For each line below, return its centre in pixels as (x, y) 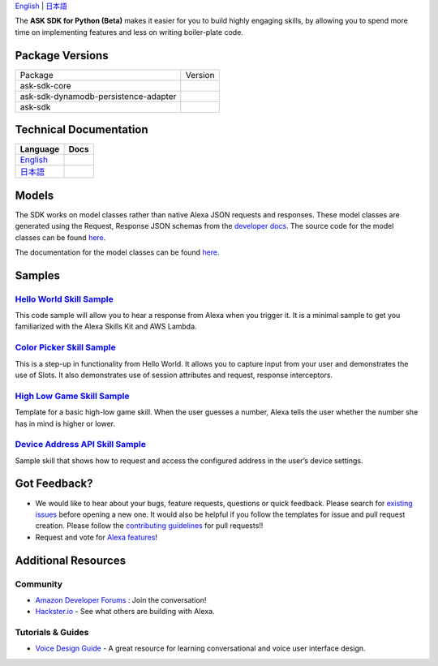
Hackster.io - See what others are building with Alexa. (125, 612)
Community (39, 584)
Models (34, 195)
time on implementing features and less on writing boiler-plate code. (129, 32)
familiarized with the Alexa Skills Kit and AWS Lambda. (106, 327)
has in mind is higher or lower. (65, 423)
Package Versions (62, 56)
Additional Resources (70, 560)
